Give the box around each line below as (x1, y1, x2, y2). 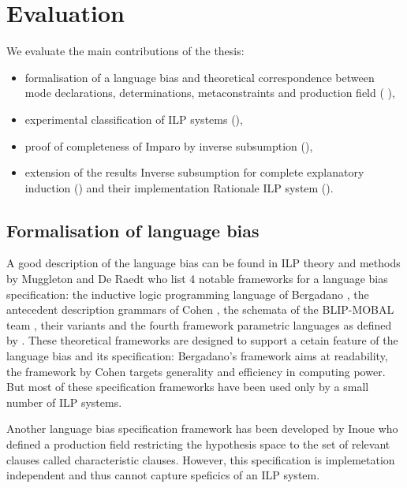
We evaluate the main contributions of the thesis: (6, 43, 245, 59)
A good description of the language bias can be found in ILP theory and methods (6, 255, 401, 271)
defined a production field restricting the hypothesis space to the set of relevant (6, 436, 390, 453)
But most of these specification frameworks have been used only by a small (6, 378, 369, 395)
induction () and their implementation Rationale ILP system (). (24, 179, 334, 196)
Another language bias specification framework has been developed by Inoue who (6, 420, 398, 437)
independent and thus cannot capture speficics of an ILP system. (6, 467, 320, 483)
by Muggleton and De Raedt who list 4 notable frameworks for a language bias (6, 270, 388, 287)
